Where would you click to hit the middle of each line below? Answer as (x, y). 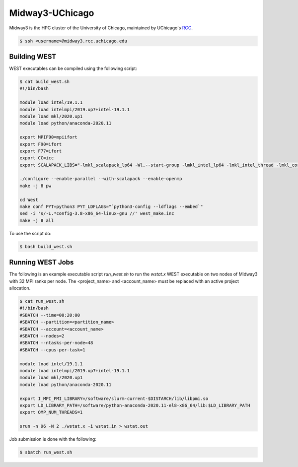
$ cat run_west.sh (42, 301)
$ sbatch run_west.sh (46, 452)
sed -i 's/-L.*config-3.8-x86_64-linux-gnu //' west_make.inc (97, 214)
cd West (29, 200)
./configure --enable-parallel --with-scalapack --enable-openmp (101, 179)
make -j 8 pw (36, 186)
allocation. (20, 288)
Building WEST (33, 56)
